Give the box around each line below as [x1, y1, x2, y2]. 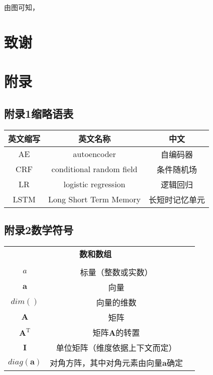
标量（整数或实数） [80, 266, 153, 278]
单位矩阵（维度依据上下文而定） [56, 341, 177, 353]
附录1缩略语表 [4, 105, 74, 121]
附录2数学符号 [4, 221, 74, 237]
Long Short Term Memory [48, 193, 141, 205]
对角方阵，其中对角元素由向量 [49, 356, 162, 368]
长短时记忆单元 [148, 193, 205, 205]
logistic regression [63, 178, 126, 190]
